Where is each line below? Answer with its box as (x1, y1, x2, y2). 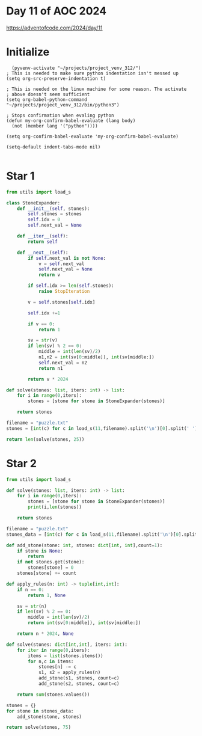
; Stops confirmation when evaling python (6, 112, 114, 118)
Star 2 (6, 456, 37, 470)
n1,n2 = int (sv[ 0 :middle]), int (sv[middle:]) (38, 354, 155, 360)
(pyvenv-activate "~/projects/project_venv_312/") (11, 65, 141, 71)
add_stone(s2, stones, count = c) (38, 681, 120, 687)
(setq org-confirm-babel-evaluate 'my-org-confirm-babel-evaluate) (6, 133, 179, 140)
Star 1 (6, 170, 35, 183)
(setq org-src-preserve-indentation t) (6, 75, 106, 82)
